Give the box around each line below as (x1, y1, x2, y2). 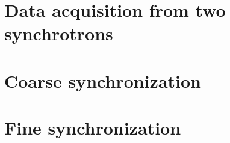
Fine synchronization (4, 115, 181, 140)
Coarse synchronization (4, 68, 201, 93)
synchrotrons (4, 21, 113, 46)
